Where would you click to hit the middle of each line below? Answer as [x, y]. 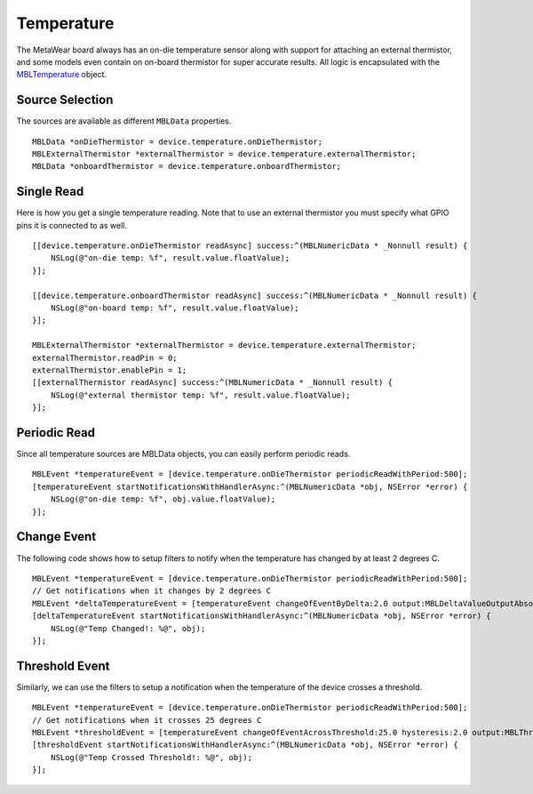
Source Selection [65, 100]
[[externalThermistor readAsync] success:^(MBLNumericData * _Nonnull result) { [213, 383]
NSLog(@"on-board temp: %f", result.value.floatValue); [175, 308]
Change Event [56, 537]
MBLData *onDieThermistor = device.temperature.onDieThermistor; [178, 141]
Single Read [50, 192]
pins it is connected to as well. [72, 225]
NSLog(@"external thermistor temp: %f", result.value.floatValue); [200, 395]
